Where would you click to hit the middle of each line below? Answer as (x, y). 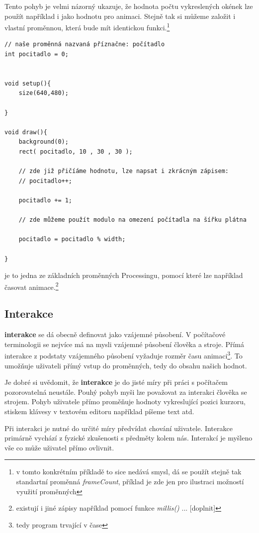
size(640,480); (43, 93)
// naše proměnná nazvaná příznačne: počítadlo (85, 44)
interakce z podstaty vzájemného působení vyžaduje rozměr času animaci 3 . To (124, 355)
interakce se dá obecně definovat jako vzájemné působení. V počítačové (115, 334)
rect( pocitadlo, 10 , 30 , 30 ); (76, 151)
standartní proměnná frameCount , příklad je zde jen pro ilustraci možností (130, 481)
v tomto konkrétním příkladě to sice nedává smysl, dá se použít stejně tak (129, 472)
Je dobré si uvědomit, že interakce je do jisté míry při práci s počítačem (116, 382)
